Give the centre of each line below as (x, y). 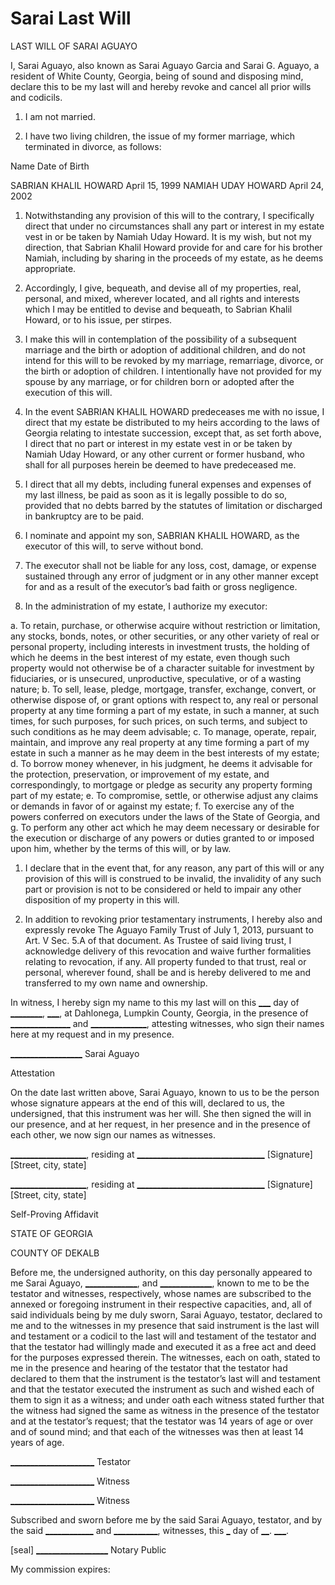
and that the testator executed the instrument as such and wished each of (162, 1389)
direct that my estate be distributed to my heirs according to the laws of (172, 422)
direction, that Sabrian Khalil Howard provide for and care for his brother (173, 247)
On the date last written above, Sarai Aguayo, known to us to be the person (165, 1092)
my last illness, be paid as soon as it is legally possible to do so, (156, 494)
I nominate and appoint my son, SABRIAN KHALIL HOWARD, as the (162, 535)
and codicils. (36, 97)
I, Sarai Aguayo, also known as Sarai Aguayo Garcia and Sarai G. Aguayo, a (165, 65)
